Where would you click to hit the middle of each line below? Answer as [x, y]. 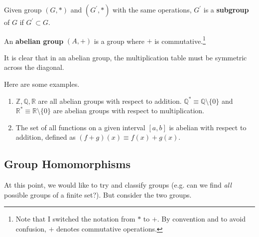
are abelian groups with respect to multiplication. [129, 111]
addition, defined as [46, 137]
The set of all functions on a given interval [80, 127]
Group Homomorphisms [67, 164]
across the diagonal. [34, 67]
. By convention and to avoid [201, 219]
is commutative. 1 [180, 40]
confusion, [31, 228]
